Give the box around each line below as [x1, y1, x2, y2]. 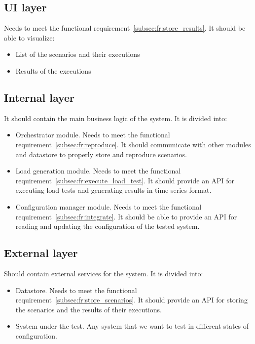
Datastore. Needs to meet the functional [15, 285, 137, 295]
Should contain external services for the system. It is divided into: [4, 268, 203, 278]
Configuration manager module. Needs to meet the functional [15, 201, 202, 212]
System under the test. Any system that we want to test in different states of [15, 321, 249, 331]
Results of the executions [15, 65, 91, 76]
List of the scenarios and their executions [15, 49, 140, 59]
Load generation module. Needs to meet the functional [15, 166, 181, 176]
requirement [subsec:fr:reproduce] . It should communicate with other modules [15, 139, 251, 149]
